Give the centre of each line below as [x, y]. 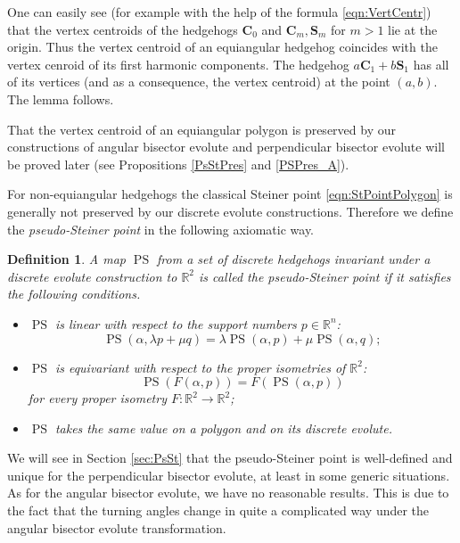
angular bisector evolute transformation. [117, 527]
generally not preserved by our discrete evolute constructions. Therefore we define [230, 211]
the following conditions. [74, 294]
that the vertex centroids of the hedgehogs [123, 29]
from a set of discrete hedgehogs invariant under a [294, 259]
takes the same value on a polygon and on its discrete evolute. [223, 428]
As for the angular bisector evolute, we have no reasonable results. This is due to [228, 493]
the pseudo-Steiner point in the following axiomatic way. [161, 229]
